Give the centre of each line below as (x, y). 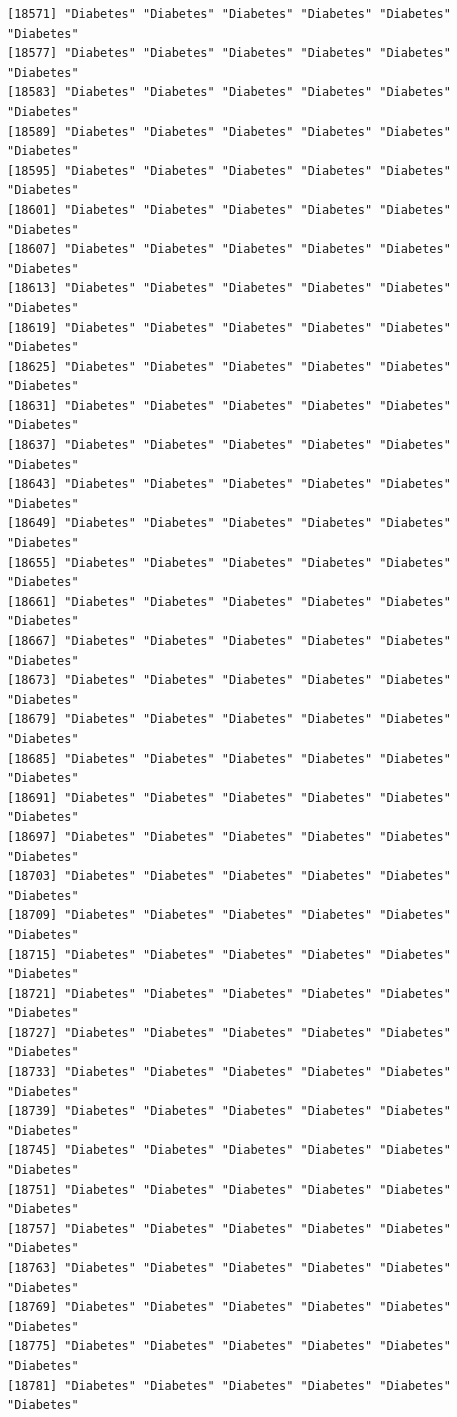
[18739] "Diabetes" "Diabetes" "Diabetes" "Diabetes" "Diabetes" (229, 1111)
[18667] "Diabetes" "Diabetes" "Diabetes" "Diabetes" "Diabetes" (229, 641)
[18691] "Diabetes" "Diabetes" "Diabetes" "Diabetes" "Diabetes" (229, 797)
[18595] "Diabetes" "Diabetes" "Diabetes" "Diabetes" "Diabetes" (229, 170)
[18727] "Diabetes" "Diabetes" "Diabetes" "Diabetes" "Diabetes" (229, 1032)
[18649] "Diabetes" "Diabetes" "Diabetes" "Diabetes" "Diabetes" (229, 523)
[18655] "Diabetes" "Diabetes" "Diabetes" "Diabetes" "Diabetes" (229, 562)
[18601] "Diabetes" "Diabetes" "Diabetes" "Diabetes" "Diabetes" (229, 209)
